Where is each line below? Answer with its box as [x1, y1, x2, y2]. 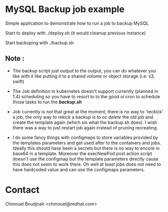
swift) [12, 78, 25, 84]
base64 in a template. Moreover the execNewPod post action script [12, 150, 152, 157]
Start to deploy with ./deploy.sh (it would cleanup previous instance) [5, 30, 146, 36]
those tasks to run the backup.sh [12, 99, 82, 105]
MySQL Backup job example [5, 4, 125, 15]
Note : [5, 54, 25, 63]
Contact [5, 184, 40, 195]
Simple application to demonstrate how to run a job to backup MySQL [5, 20, 149, 26]
